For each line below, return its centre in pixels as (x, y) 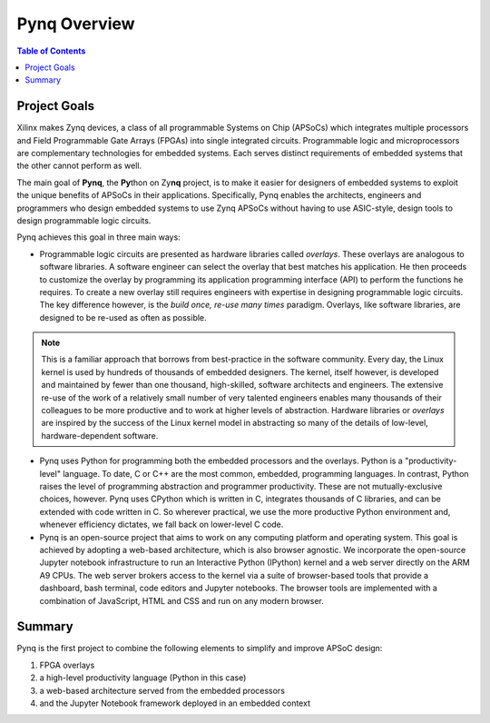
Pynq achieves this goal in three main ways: (98, 237)
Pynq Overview (76, 24)
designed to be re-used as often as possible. (123, 317)
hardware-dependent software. (100, 435)
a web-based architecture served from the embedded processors (162, 690)
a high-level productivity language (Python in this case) (143, 678)
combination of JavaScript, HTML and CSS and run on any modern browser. (181, 600)
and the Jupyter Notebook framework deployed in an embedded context (175, 703)
